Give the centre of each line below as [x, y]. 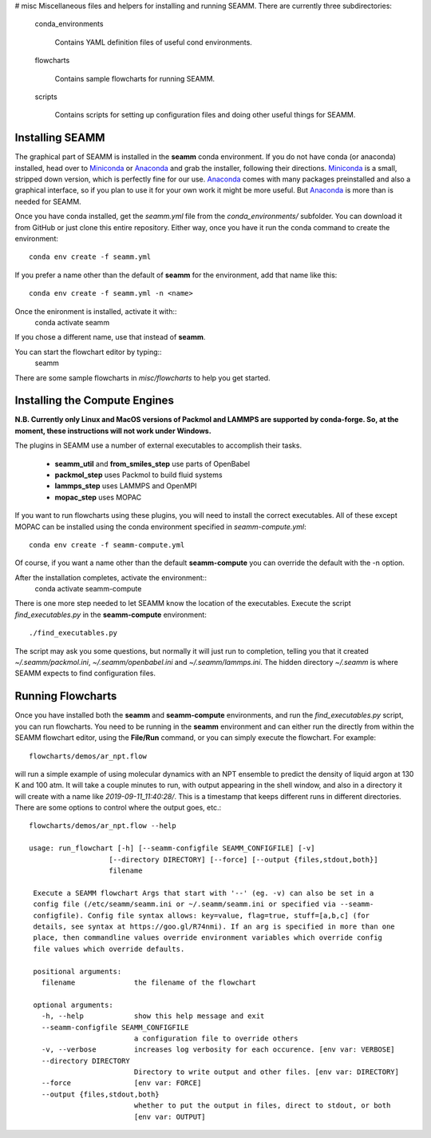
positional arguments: [77, 971]
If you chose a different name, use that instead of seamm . [110, 337]
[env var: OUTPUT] [170, 1116]
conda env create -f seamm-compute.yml [107, 545]
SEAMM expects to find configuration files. [85, 673]
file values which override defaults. [109, 949]
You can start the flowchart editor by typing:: [89, 352]
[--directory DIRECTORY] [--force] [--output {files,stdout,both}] [243, 859]
